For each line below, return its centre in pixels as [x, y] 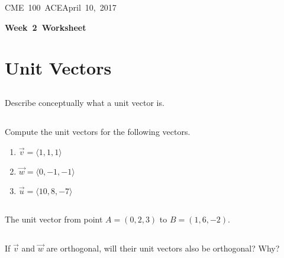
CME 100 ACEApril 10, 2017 [61, 7]
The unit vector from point [54, 219]
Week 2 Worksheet [46, 27]
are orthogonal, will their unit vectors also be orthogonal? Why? [163, 248]
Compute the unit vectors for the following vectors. [98, 131]
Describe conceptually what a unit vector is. [85, 102]
